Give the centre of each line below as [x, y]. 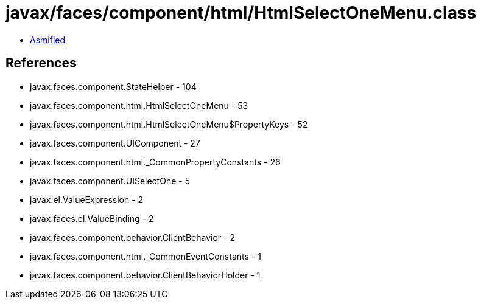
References [41, 63]
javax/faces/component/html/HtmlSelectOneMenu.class [241, 13]
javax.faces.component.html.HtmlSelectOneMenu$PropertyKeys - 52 [169, 124]
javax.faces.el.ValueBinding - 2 [92, 218]
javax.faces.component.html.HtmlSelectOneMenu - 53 [139, 105]
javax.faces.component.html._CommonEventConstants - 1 [146, 256]
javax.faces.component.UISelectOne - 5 [110, 181]
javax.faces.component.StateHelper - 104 [113, 86]
